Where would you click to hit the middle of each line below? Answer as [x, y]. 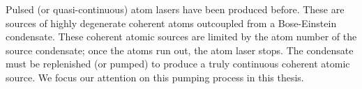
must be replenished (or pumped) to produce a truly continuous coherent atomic [178, 64]
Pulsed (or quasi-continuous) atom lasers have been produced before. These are [175, 9]
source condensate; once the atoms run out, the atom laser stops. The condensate [180, 50]
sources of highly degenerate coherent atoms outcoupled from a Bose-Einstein [171, 23]
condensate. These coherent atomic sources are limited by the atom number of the [181, 37]
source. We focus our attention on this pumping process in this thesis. [155, 77]
